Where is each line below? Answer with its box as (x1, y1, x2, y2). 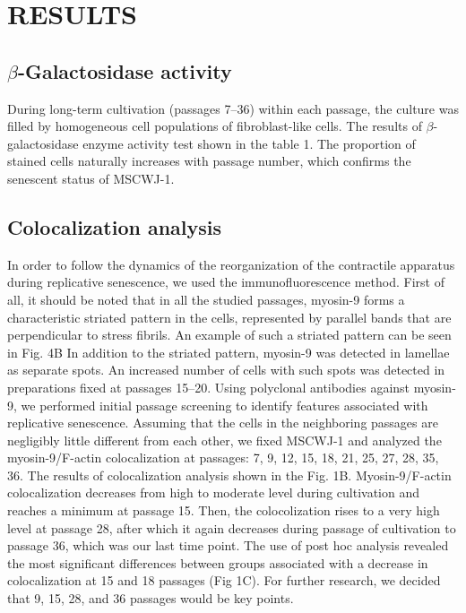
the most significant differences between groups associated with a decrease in (7, 553, 428, 572)
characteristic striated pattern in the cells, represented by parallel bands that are (7, 307, 452, 326)
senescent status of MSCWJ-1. (7, 168, 175, 187)
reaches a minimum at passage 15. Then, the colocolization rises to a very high (7, 501, 440, 520)
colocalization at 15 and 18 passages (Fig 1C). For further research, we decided (7, 571, 441, 590)
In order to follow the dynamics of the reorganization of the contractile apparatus (7, 255, 455, 273)
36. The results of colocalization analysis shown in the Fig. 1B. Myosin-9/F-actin (7, 465, 452, 484)
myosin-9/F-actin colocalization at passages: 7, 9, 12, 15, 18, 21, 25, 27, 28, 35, (7, 448, 439, 467)
